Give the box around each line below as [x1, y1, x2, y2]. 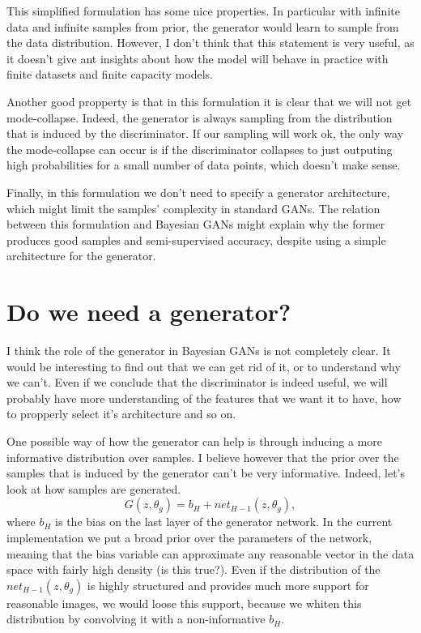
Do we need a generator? [6, 295, 291, 328]
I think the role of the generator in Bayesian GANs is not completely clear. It [6, 342, 391, 359]
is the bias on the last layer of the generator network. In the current [55, 513, 393, 530]
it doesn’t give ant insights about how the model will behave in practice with [6, 49, 389, 66]
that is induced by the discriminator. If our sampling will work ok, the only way [6, 125, 404, 142]
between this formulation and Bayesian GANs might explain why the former [6, 216, 385, 233]
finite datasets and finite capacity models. [6, 66, 213, 83]
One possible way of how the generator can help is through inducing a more [6, 433, 382, 449]
